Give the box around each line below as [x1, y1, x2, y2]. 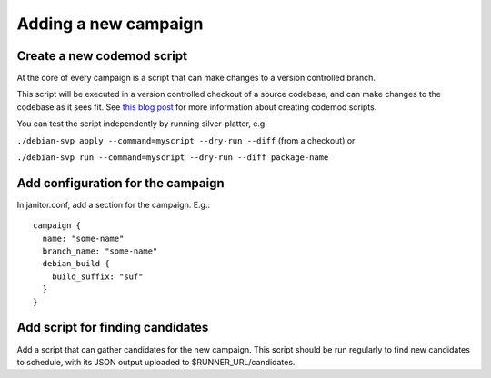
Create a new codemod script [16, 48, 188, 64]
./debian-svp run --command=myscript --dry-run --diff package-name [16, 153, 329, 163]
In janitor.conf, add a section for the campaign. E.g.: [16, 199, 211, 210]
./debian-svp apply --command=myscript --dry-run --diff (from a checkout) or [16, 134, 356, 145]
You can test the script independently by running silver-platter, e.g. [16, 118, 267, 129]
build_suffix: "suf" [51, 271, 144, 282]
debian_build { [42, 259, 110, 269]
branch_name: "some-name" [42, 246, 158, 256]
